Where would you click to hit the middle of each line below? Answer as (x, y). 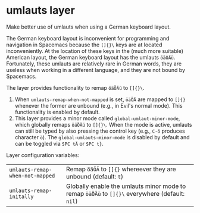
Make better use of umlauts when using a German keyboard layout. (89, 27)
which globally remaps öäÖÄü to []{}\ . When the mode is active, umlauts (103, 124)
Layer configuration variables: (43, 155)
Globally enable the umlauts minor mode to (126, 186)
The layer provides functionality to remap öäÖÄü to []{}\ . (75, 87)
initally (21, 196)
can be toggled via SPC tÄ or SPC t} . (59, 143)
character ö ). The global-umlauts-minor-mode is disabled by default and (102, 137)
